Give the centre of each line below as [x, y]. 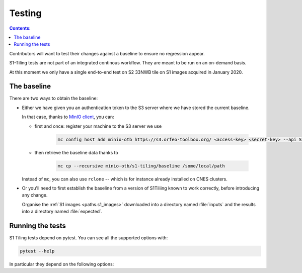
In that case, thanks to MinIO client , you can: [68, 117]
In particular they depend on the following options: [62, 264]
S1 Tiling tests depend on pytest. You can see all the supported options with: [89, 238]
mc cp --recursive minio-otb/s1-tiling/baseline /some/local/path [141, 166]
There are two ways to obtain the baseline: [54, 99]
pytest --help [37, 251]
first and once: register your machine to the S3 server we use [98, 126]
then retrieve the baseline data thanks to [76, 152]
